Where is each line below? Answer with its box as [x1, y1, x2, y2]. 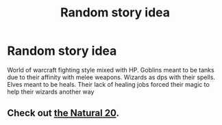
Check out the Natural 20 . [7, 107, 120, 119]
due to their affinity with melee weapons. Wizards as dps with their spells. [7, 73, 216, 81]
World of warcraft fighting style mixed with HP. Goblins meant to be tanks [7, 66, 214, 74]
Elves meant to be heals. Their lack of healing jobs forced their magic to [7, 80, 210, 88]
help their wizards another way [7, 87, 95, 96]
